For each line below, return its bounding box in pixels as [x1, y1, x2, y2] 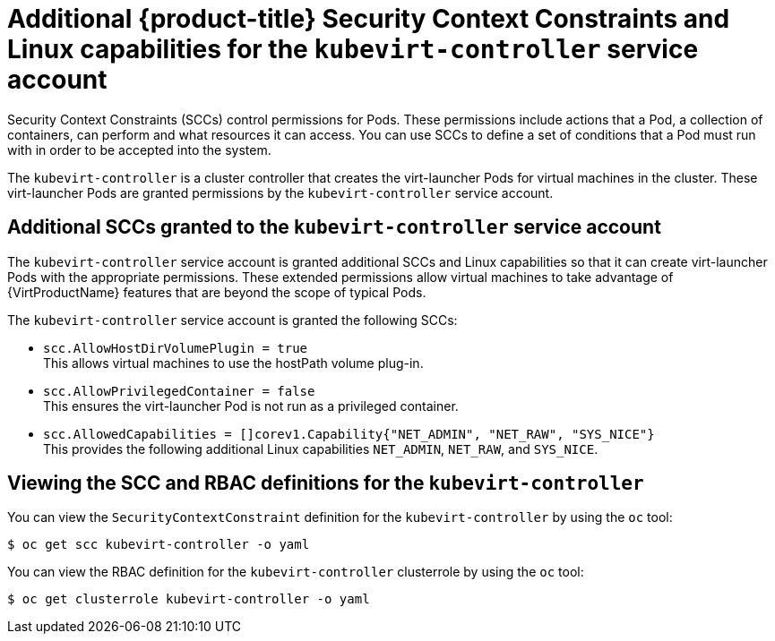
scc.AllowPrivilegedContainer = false [43, 383, 315, 398]
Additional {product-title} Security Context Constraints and [7, 4, 730, 34]
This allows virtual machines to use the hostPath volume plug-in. [43, 355, 424, 371]
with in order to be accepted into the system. [7, 141, 271, 158]
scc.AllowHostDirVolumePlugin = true [43, 340, 308, 355]
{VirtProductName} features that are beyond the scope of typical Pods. [7, 284, 426, 300]
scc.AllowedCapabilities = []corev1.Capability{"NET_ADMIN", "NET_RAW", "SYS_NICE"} [43, 426, 655, 441]
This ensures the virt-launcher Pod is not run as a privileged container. [43, 397, 459, 414]
